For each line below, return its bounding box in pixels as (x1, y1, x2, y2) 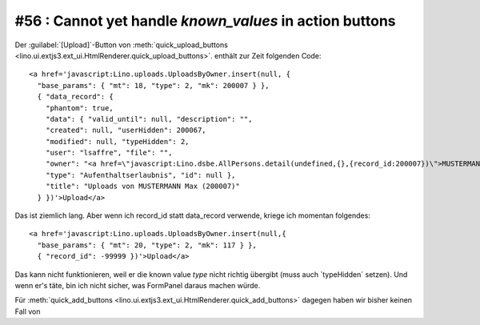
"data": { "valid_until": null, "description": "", (45, 114, 253, 123)
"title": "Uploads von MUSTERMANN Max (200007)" (45, 182, 240, 191)
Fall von (14, 307, 41, 316)
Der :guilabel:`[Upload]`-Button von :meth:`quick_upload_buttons (14, 40, 228, 50)
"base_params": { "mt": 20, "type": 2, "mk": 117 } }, (37, 240, 258, 250)
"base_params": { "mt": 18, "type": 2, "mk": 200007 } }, (37, 81, 270, 90)
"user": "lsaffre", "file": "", (45, 148, 173, 158)
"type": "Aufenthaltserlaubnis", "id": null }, (45, 171, 236, 179)
